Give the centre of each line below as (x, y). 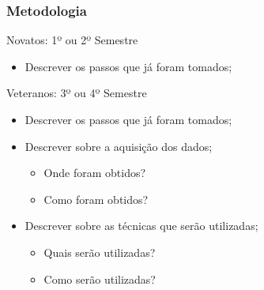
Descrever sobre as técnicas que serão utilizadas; (141, 226)
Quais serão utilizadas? (100, 252)
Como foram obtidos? (96, 199)
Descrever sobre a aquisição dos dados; (119, 146)
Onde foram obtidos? (95, 173)
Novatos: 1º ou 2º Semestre (72, 40)
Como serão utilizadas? (100, 279)
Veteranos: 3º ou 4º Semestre (77, 93)
